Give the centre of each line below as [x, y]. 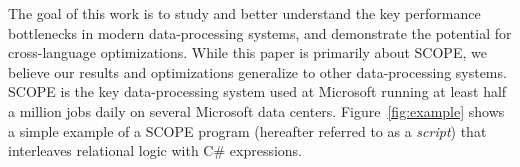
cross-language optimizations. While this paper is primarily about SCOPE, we [247, 52]
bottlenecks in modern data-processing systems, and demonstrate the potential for [260, 32]
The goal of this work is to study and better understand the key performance [244, 13]
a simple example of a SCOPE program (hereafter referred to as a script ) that [247, 130]
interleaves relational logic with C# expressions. [155, 150]
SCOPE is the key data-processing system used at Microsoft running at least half [257, 91]
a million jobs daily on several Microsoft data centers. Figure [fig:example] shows [256, 110]
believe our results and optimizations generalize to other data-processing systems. [257, 71]
